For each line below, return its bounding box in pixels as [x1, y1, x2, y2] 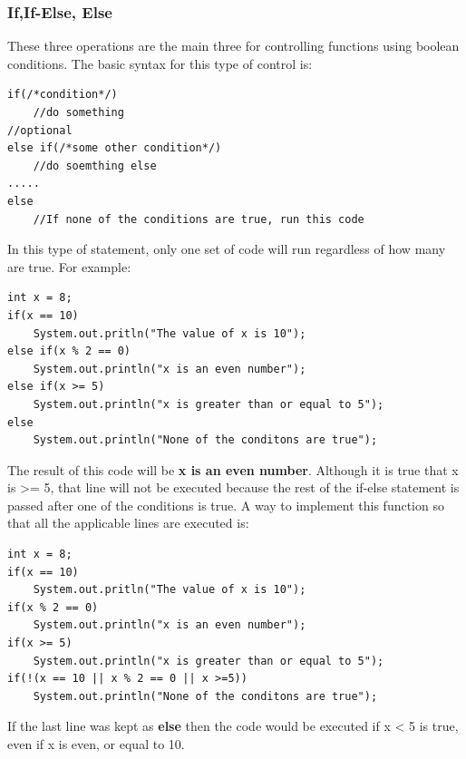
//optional [7, 123, 73, 137]
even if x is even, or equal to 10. [7, 735, 185, 753]
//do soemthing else [33, 159, 157, 172]
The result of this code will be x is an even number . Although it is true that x [7, 460, 459, 479]
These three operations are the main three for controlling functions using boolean [7, 36, 460, 55]
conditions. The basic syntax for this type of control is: [7, 54, 313, 73]
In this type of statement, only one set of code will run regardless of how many [7, 239, 446, 258]
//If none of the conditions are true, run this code [33, 212, 364, 226]
